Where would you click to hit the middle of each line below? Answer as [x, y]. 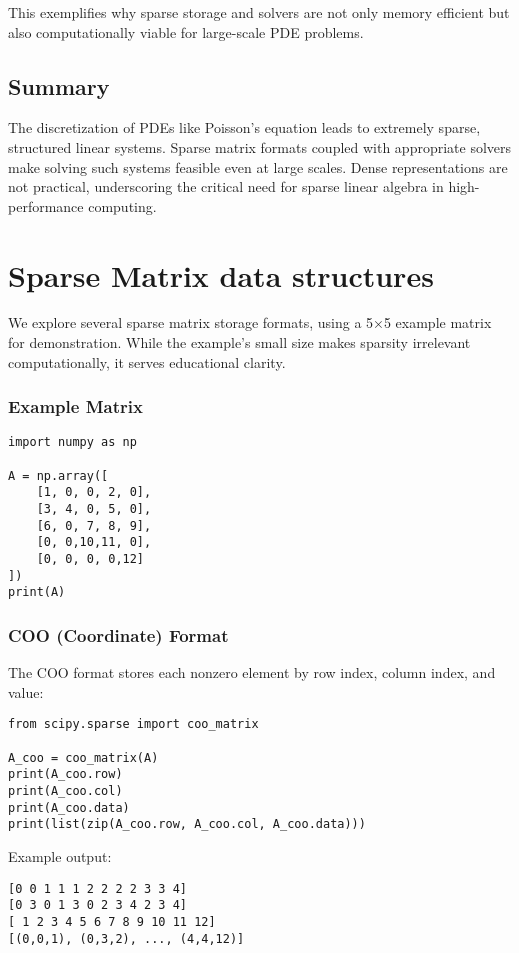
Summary [59, 85]
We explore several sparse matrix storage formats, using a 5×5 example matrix [250, 322]
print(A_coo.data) [69, 807]
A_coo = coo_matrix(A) [83, 757]
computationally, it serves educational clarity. [147, 361]
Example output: [60, 856]
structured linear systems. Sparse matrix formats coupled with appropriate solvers [260, 146]
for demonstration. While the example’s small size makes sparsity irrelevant [239, 342]
